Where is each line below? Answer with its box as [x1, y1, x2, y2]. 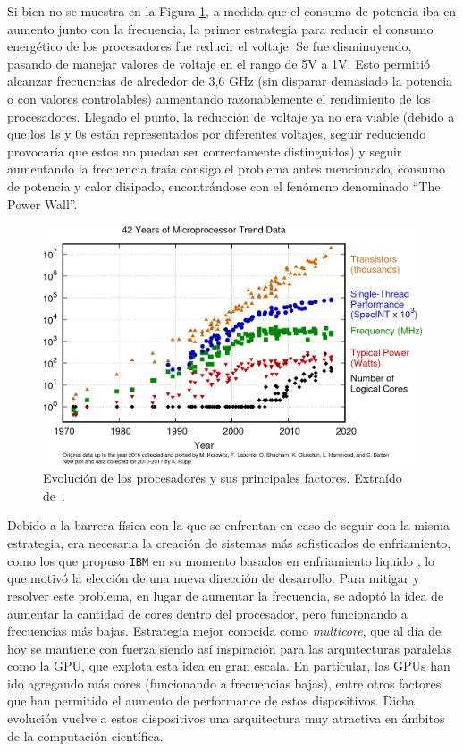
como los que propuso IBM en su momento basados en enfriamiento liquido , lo [7, 551, 435, 570]
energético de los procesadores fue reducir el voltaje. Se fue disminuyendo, [7, 37, 412, 55]
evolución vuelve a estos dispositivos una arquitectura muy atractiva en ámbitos [7, 709, 445, 728]
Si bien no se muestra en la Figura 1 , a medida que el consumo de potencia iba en [7, 2, 457, 20]
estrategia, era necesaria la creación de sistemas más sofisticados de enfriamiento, [7, 534, 451, 553]
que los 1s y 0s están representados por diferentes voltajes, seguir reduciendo [7, 124, 426, 143]
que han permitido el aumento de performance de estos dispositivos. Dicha [7, 691, 415, 710]
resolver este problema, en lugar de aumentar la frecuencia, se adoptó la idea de [7, 586, 444, 604]
